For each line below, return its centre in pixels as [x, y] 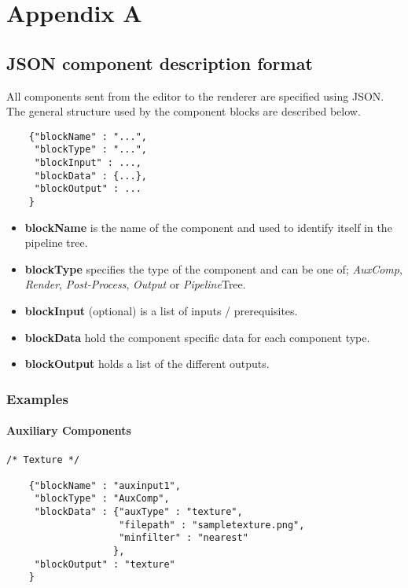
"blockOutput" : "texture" [105, 564]
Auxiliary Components [69, 430]
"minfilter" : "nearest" [184, 538]
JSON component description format [160, 62]
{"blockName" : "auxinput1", [105, 485]
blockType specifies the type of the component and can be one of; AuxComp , [213, 268]
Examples [37, 398]
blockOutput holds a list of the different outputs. [147, 364]
